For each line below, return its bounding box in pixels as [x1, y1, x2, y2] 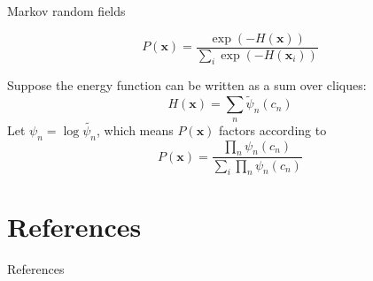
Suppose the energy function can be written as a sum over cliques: [7, 76, 367, 95]
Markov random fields [7, 2, 126, 19]
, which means [96, 120, 174, 139]
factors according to [219, 120, 327, 139]
